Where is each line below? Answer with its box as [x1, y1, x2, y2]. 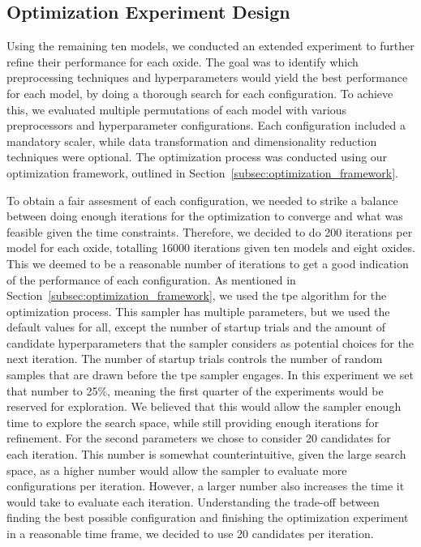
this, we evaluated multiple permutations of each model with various [6, 100, 347, 118]
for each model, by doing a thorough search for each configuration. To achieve [6, 84, 393, 101]
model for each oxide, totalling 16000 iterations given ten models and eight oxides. [6, 239, 415, 256]
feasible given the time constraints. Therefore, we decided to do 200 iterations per [6, 223, 413, 240]
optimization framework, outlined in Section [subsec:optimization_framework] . [6, 164, 398, 181]
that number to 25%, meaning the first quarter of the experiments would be [6, 382, 384, 399]
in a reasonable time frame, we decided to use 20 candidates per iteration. [6, 525, 374, 542]
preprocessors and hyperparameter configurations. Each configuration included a [6, 117, 406, 134]
